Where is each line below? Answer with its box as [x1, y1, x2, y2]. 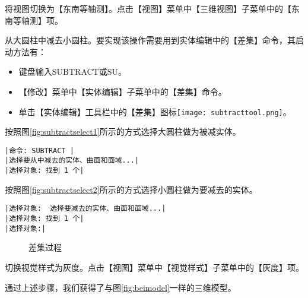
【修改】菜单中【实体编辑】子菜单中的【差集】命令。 [18, 85, 227, 97]
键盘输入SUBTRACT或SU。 [18, 65, 127, 78]
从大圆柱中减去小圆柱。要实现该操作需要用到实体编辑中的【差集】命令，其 [5, 34, 296, 46]
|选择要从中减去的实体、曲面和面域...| [5, 156, 139, 165]
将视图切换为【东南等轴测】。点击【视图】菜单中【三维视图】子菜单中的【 [5, 2, 291, 14]
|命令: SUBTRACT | [5, 146, 74, 155]
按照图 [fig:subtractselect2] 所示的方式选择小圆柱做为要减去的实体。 [5, 183, 258, 195]
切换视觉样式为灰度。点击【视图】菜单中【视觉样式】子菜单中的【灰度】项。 [5, 261, 304, 273]
